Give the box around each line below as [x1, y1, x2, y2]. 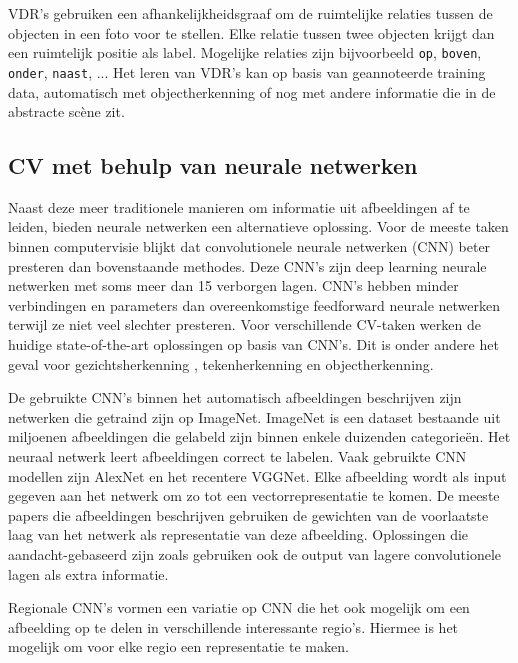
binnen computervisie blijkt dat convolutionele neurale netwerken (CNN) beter [8, 236, 491, 257]
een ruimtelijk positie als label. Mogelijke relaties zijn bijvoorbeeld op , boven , [8, 42, 482, 63]
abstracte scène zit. [8, 101, 125, 122]
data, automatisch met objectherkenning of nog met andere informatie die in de [8, 81, 496, 102]
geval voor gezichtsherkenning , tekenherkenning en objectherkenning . [8, 353, 434, 374]
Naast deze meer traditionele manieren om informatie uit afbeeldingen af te [8, 196, 470, 217]
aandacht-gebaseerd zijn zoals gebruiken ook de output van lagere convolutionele [8, 543, 502, 564]
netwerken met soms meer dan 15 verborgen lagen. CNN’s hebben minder [8, 275, 459, 296]
